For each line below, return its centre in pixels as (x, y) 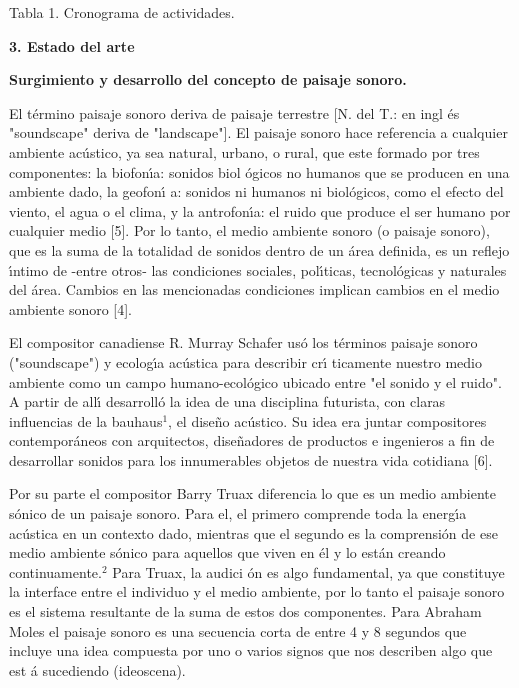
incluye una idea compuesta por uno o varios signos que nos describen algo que (251, 650)
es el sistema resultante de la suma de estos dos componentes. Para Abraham (245, 611)
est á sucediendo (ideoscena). (97, 669)
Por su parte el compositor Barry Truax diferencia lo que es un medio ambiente (252, 493)
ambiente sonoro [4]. (71, 308)
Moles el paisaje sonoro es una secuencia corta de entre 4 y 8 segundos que (238, 630)
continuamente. (55, 571)
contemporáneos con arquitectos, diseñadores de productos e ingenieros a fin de (252, 440)
